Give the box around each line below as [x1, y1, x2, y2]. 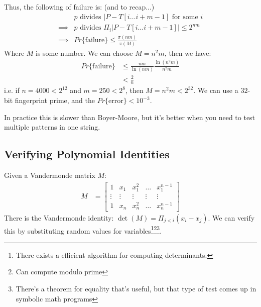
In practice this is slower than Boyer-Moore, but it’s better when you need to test [4, 112, 255, 122]
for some [172, 13, 198, 21]
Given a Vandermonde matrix [4, 170, 95, 180]
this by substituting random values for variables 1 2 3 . [4, 224, 162, 236]
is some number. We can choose [36, 47, 133, 58]
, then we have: [164, 47, 211, 58]
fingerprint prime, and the [15, 95, 95, 106]
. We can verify [208, 212, 255, 223]
